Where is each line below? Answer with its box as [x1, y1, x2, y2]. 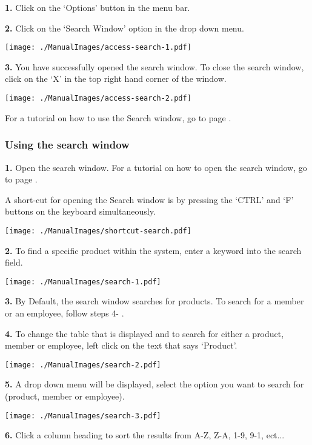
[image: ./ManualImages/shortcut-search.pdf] [5, 226, 191, 235]
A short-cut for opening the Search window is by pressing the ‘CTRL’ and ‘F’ [5, 193, 294, 206]
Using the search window [5, 137, 130, 152]
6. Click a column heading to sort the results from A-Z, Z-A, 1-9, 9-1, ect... [5, 429, 285, 441]
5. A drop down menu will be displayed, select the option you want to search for [5, 378, 304, 390]
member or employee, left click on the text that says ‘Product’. [5, 339, 237, 352]
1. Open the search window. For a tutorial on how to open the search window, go [5, 161, 307, 173]
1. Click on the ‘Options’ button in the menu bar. [5, 1, 190, 13]
